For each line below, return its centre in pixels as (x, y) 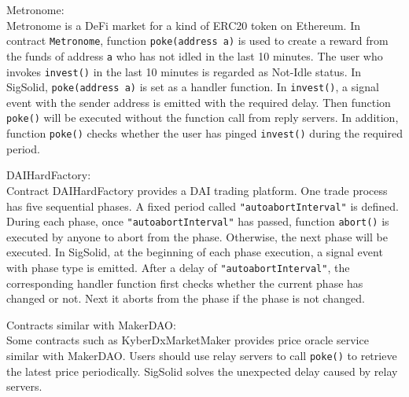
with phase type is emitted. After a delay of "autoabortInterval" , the (178, 267)
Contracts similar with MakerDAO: (91, 324)
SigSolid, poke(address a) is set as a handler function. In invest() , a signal (193, 87)
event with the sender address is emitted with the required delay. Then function (199, 102)
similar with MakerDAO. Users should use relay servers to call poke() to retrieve (202, 356)
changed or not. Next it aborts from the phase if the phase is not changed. (186, 298)
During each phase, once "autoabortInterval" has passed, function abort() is (198, 221)
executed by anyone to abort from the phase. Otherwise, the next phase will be (197, 236)
